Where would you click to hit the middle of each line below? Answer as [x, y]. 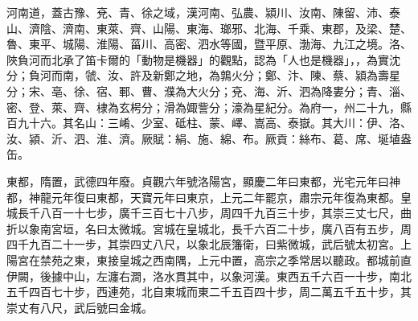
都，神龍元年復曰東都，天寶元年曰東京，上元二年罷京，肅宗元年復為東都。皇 [209, 197]
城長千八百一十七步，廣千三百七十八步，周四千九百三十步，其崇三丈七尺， [203, 213]
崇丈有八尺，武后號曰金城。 [80, 307]
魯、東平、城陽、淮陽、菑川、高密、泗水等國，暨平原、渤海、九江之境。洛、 [209, 44]
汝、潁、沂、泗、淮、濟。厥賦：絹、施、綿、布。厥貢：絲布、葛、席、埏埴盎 [209, 138]
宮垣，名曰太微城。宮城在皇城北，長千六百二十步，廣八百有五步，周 [231, 228]
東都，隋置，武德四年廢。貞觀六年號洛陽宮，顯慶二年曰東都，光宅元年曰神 [203, 181]
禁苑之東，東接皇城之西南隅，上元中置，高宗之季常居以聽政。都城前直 [225, 259]
